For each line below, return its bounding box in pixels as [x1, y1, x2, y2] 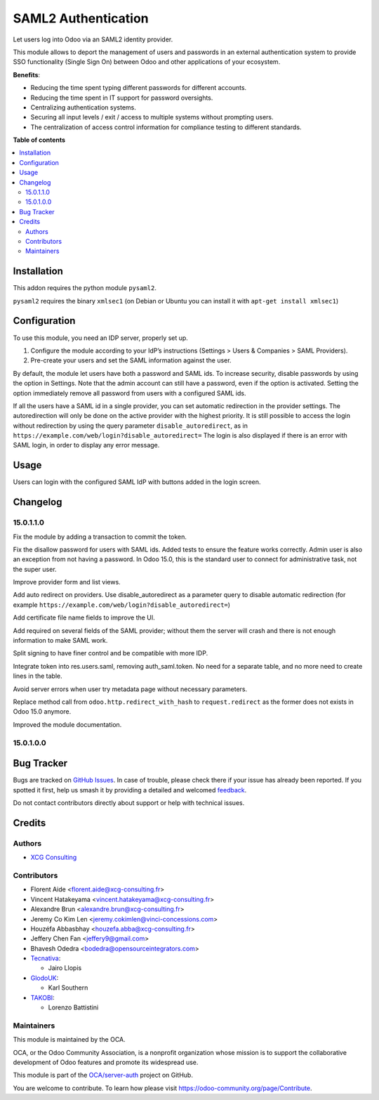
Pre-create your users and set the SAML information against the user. [30, 356, 232, 365]
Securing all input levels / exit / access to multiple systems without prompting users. [30, 113, 274, 122]
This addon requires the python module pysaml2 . [13, 284, 157, 292]
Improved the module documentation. [13, 720, 122, 728]
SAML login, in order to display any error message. [13, 441, 160, 450]
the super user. [13, 565, 57, 573]
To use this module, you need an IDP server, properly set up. [13, 334, 189, 342]
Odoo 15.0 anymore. [13, 707, 72, 716]
